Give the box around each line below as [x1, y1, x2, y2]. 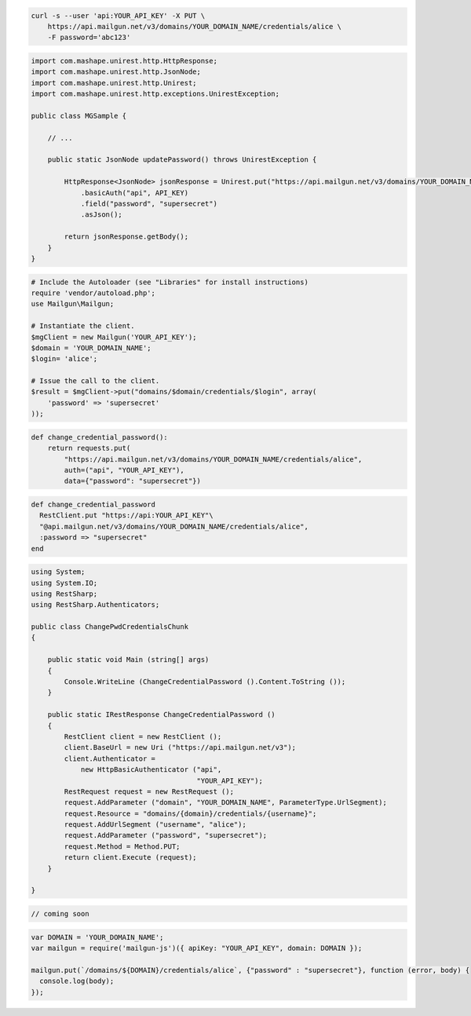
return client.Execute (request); [64, 853, 197, 862]
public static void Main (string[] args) [47, 656, 210, 664]
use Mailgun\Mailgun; [31, 299, 115, 309]
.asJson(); [80, 210, 123, 219]
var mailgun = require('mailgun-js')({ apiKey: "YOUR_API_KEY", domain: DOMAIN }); [31, 943, 363, 952]
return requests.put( [47, 444, 131, 453]
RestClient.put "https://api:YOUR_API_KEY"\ [39, 511, 214, 520]
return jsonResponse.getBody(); [64, 232, 188, 241]
